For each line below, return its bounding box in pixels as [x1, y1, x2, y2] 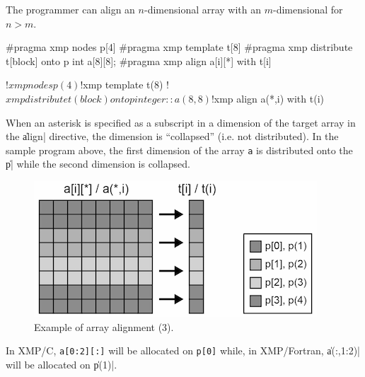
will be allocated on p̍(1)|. [6, 356, 117, 371]
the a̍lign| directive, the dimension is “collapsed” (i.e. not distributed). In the [6, 129, 339, 144]
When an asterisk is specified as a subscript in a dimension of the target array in [6, 115, 356, 129]
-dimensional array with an [144, 2, 262, 16]
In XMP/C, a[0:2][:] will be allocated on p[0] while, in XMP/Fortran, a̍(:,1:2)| [6, 343, 360, 358]
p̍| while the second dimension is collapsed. [6, 156, 190, 171]
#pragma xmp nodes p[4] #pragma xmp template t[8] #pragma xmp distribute [6, 40, 353, 54]
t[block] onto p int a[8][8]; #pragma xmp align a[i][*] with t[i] [6, 53, 272, 68]
